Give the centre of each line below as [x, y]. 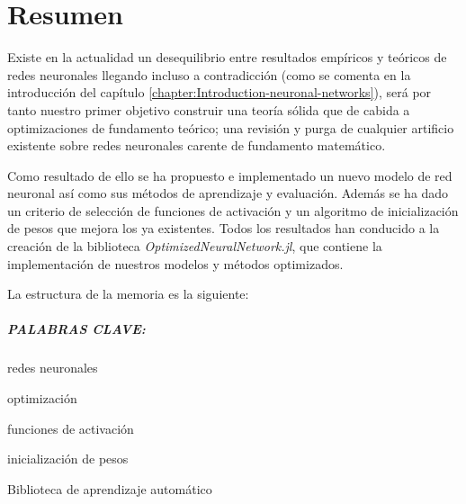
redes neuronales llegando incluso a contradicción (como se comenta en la [209, 74]
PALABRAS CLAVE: [76, 329]
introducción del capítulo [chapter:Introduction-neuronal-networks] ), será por [220, 92]
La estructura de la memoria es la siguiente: [128, 294]
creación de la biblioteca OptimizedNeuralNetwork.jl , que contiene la [195, 246]
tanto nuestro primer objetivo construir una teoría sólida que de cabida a [209, 109]
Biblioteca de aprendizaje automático [110, 488]
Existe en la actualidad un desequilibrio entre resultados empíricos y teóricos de [227, 57]
